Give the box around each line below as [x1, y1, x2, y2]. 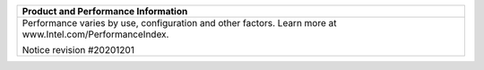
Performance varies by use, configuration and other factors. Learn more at [22, 17, 337, 29]
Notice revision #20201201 [22, 44, 134, 56]
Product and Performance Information [22, 5, 188, 17]
